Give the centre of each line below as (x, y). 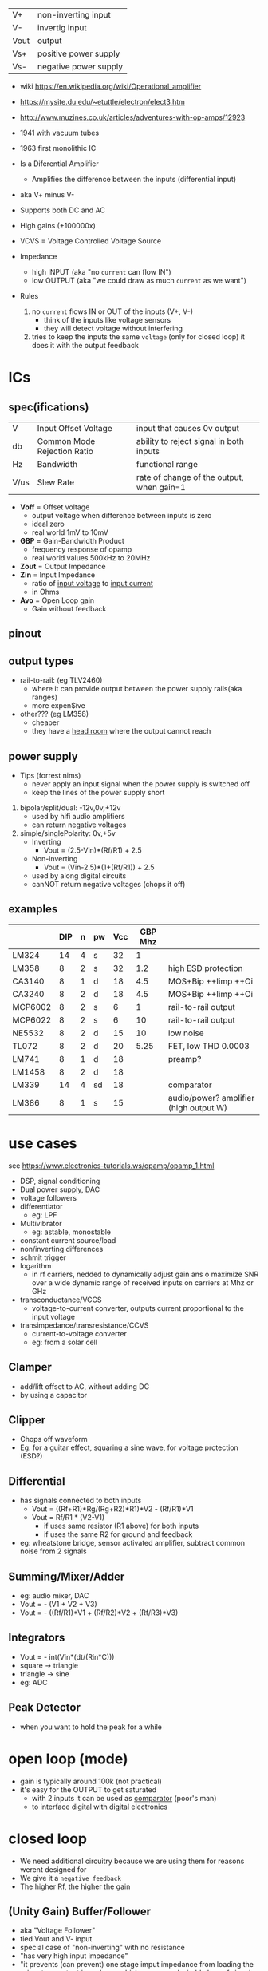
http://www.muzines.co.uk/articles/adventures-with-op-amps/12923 (132, 117)
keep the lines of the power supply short (98, 793)
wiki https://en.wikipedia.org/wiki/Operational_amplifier (110, 86)
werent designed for (53, 1869)
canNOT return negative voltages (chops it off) (108, 885)
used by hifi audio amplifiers (78, 817)
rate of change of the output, (190, 477)
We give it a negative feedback (71, 1878)
